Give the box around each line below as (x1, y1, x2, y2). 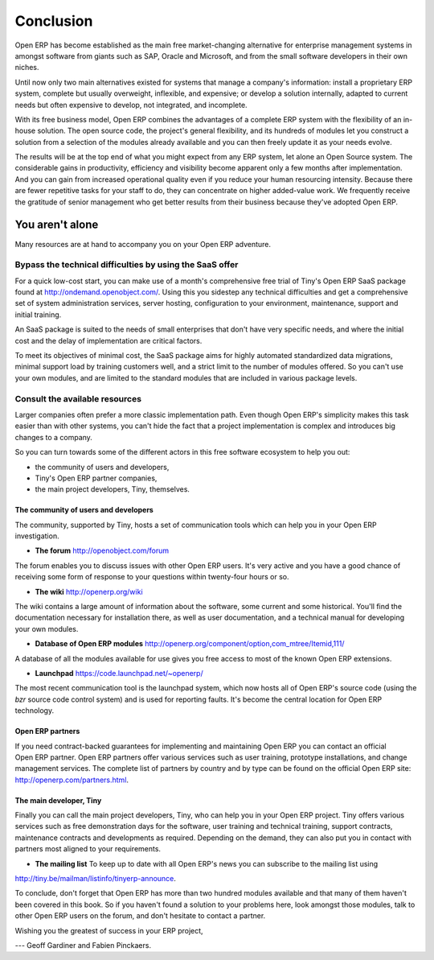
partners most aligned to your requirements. (14, 844, 161, 854)
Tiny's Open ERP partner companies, (35, 473, 158, 483)
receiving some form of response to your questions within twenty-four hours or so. (14, 572, 289, 582)
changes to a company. (14, 432, 92, 442)
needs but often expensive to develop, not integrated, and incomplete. (14, 100, 248, 109)
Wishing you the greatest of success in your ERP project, (14, 925, 204, 935)
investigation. (14, 531, 59, 541)
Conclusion (14, 12, 93, 30)
